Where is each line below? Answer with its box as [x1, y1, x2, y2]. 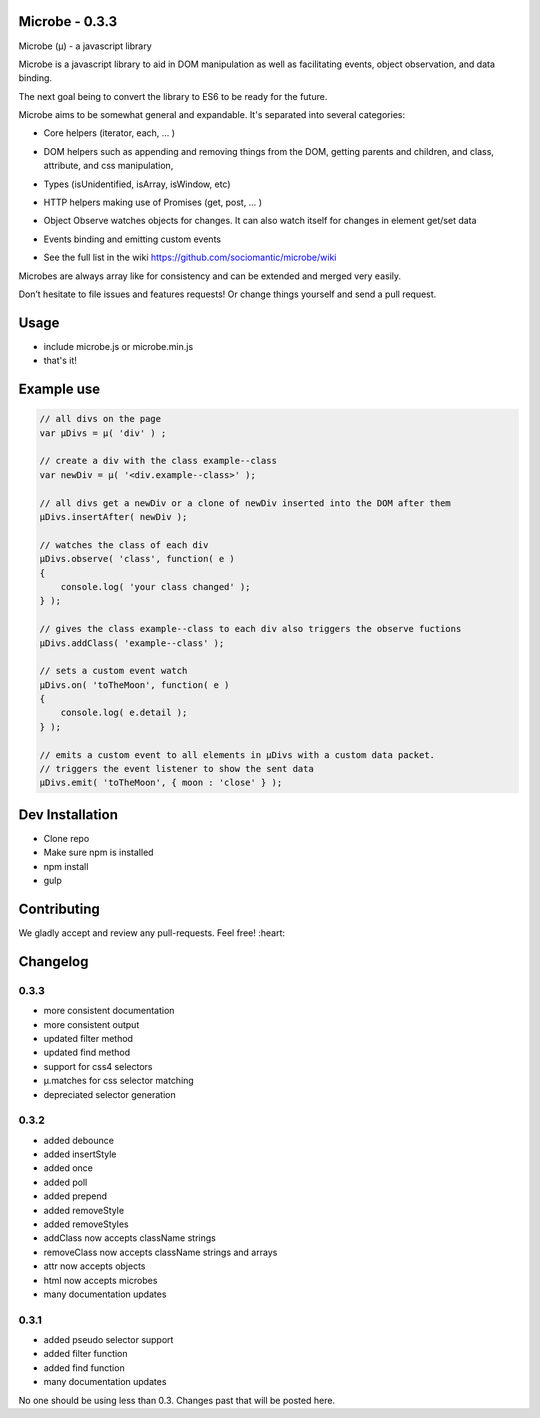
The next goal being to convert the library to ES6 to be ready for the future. [18, 90, 328, 102]
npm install [43, 860, 89, 872]
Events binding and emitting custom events [43, 233, 222, 245]
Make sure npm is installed [43, 846, 154, 859]
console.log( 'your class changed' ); [60, 581, 251, 592]
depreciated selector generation [43, 1088, 176, 1100]
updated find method [43, 1046, 131, 1059]
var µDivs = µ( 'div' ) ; [39, 427, 167, 439]
